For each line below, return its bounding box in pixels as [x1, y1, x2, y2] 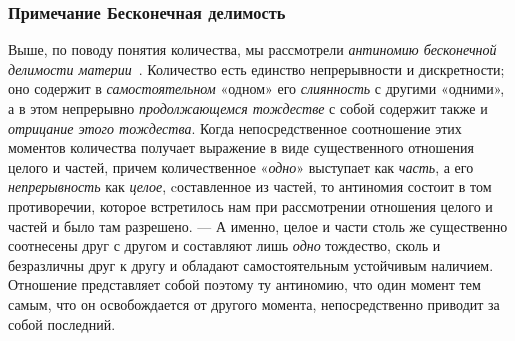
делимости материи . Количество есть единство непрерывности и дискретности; [8, 58, 505, 79]
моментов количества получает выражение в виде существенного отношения [8, 137, 475, 158]
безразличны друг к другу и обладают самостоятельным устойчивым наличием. [8, 254, 494, 275]
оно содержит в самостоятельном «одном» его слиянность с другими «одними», [8, 78, 505, 99]
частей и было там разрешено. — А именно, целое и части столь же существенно [8, 215, 508, 236]
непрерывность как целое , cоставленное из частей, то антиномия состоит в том [8, 176, 492, 197]
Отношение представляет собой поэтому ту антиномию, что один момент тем [8, 274, 481, 295]
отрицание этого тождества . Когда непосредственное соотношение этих [8, 117, 462, 138]
